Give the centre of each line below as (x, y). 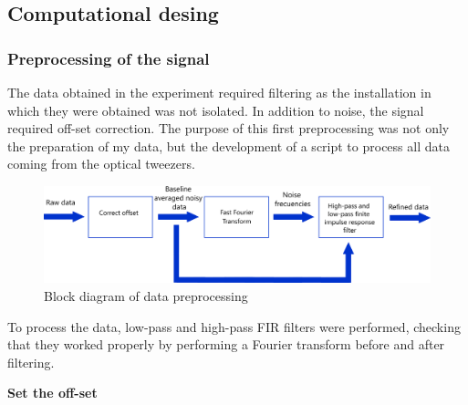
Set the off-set (52, 393)
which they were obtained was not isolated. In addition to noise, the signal (216, 110)
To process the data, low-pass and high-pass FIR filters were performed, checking (234, 326)
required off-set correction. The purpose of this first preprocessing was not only (229, 128)
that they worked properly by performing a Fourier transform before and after (226, 344)
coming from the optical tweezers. (101, 164)
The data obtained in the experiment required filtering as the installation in (219, 92)
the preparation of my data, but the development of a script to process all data (229, 145)
